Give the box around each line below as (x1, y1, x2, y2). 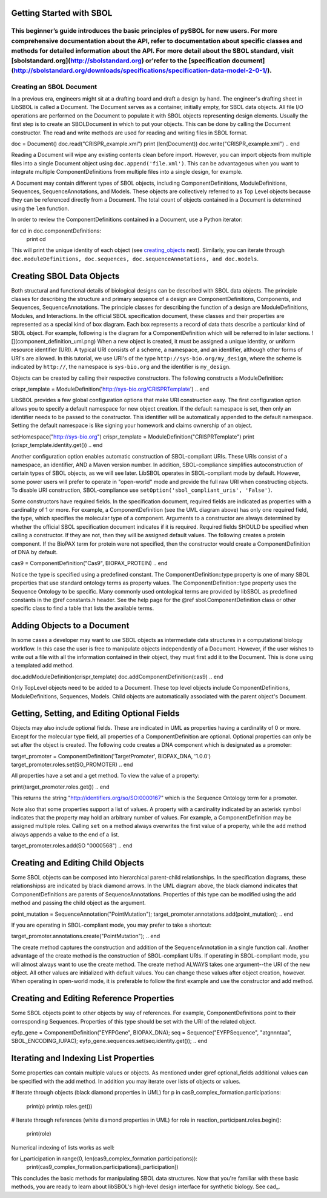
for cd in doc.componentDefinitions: (11, 227, 101, 234)
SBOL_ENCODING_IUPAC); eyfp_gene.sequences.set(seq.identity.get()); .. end (11, 1037, 208, 1045)
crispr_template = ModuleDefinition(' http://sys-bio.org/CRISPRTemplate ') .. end (11, 385, 210, 392)
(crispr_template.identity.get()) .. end (11, 442, 103, 449)
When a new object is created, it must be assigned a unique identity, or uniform (97, 337, 296, 345)
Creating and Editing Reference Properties (11, 993, 174, 1004)
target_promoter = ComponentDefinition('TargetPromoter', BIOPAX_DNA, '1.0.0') (11, 752, 211, 760)
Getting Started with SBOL (11, 8, 113, 18)
